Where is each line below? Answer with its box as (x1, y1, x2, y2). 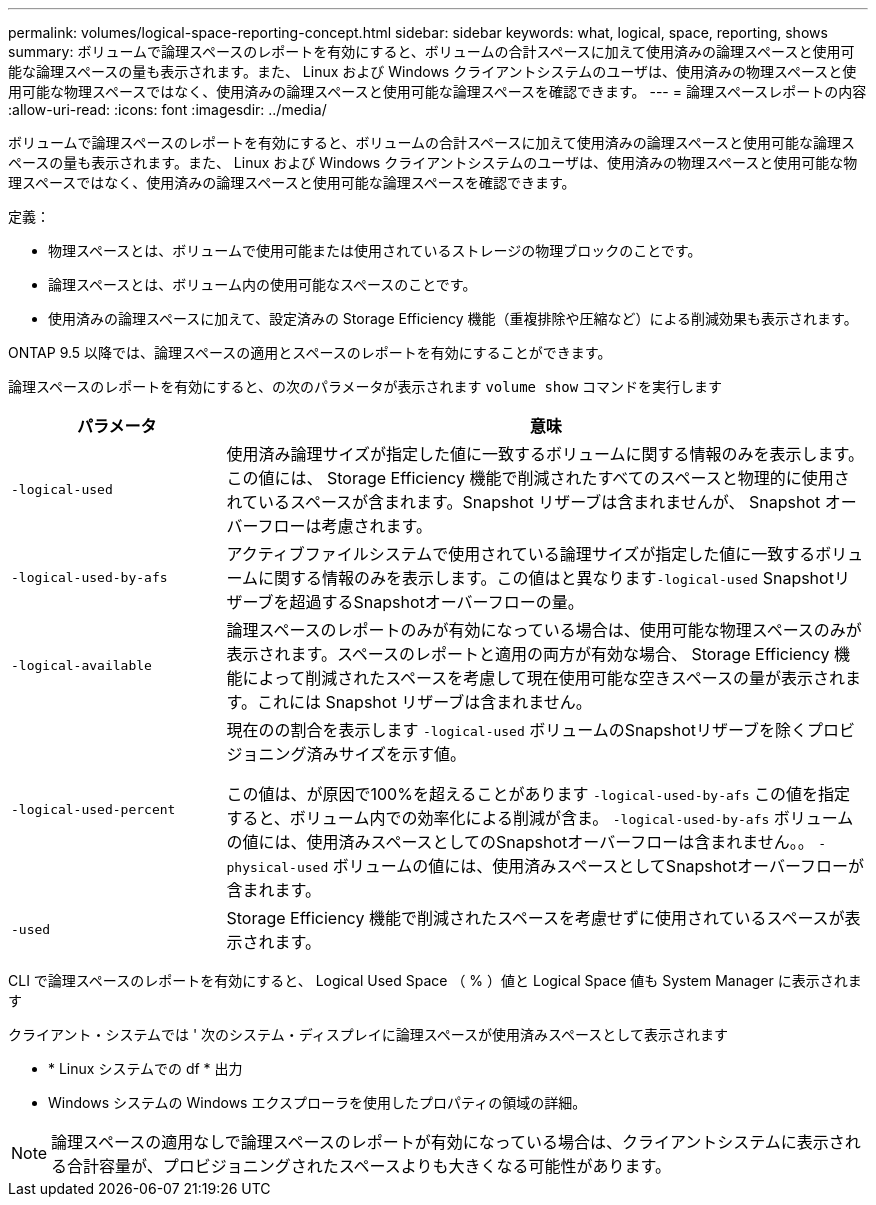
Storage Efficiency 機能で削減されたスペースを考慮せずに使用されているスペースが (226, 908, 845, 928)
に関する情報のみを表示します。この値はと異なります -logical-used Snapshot (258, 568, 834, 588)
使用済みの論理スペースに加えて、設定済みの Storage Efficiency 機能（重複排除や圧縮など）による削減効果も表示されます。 (48, 310, 858, 327)
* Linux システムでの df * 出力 (48, 1060, 243, 1077)
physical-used (226, 860, 329, 875)
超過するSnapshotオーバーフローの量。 (289, 592, 584, 612)
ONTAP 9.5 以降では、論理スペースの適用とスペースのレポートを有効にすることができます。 (8, 344, 612, 361)
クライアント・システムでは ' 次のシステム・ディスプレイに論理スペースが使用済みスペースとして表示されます (8, 1026, 728, 1043)
